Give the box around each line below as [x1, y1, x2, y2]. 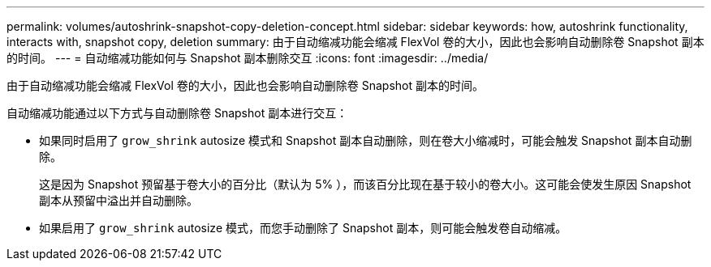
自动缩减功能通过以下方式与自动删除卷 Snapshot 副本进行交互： [6, 106, 348, 120]
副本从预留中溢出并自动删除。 [39, 193, 198, 207]
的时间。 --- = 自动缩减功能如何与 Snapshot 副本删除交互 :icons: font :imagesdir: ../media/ [6, 51, 489, 65]
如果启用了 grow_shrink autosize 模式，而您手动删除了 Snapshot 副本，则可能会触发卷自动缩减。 [39, 221, 567, 235]
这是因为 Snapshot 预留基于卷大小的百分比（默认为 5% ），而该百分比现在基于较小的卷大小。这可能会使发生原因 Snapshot [39, 177, 692, 191]
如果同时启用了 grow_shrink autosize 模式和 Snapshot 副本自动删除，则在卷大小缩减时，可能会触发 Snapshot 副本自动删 [39, 133, 692, 147]
